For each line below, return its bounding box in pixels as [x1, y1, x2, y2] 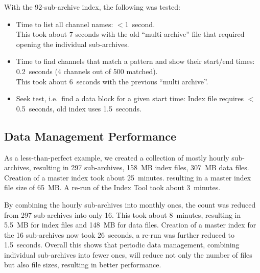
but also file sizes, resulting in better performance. [4, 259, 161, 270]
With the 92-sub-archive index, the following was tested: [4, 2, 180, 12]
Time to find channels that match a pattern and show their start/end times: [16, 56, 255, 66]
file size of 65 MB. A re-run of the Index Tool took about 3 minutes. [4, 182, 221, 193]
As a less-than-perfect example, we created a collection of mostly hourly [4, 152, 229, 163]
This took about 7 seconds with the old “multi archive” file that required [16, 29, 245, 39]
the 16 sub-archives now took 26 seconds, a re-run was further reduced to [4, 229, 234, 240]
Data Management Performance [4, 128, 177, 144]
